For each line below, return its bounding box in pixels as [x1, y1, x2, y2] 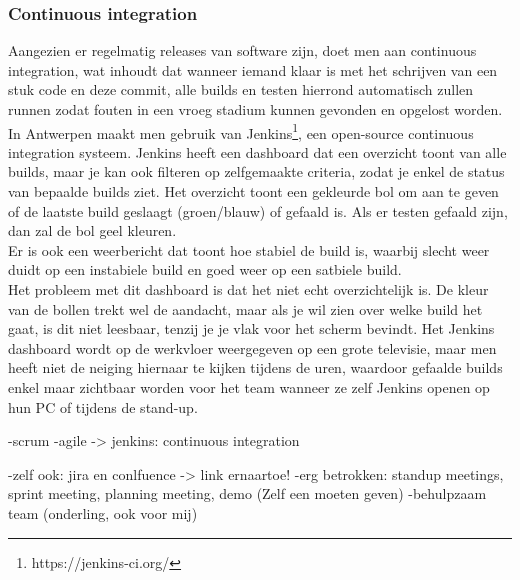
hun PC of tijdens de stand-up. [8, 396, 198, 417]
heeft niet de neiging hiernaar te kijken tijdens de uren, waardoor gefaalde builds [8, 357, 503, 378]
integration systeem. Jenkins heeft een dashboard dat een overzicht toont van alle [8, 141, 507, 162]
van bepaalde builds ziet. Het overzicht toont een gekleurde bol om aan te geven [8, 181, 499, 202]
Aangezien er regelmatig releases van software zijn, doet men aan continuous [8, 40, 477, 61]
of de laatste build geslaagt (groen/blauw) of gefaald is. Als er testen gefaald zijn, [8, 200, 508, 221]
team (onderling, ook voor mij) [8, 502, 198, 523]
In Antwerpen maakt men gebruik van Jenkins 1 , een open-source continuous [8, 119, 474, 143]
